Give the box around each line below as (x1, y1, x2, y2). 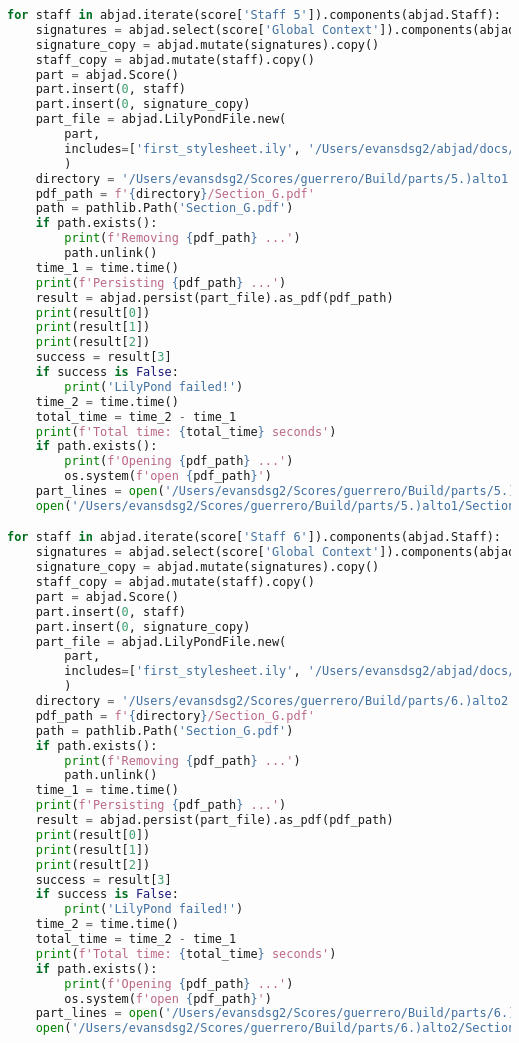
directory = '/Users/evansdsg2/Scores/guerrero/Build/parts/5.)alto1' (35, 171, 516, 186)
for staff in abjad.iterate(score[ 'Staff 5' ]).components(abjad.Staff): (7, 8, 502, 22)
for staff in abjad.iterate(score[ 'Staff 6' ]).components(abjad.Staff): (7, 530, 502, 545)
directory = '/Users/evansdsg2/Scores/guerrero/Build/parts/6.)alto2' (35, 694, 516, 709)
